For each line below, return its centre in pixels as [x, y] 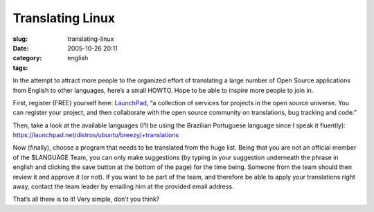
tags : [20, 68]
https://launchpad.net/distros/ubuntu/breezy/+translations [96, 135]
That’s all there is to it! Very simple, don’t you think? [86, 199]
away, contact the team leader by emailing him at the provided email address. [123, 186]
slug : [20, 39]
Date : [21, 48]
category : [27, 58]
